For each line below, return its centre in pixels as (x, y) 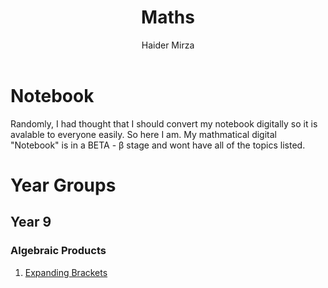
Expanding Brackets (66, 272)
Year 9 (31, 222)
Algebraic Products (58, 251)
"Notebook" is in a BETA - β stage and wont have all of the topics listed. (158, 145)
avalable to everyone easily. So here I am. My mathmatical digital (143, 134)
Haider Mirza (168, 45)
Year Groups (63, 185)
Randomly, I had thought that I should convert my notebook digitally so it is (164, 123)
